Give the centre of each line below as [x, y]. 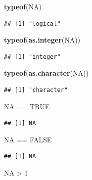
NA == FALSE [28, 139]
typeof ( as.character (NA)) [46, 73]
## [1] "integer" [32, 57]
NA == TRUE [27, 106]
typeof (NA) [23, 6]
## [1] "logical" [32, 23]
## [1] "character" [36, 90]
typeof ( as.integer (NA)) [42, 40]
